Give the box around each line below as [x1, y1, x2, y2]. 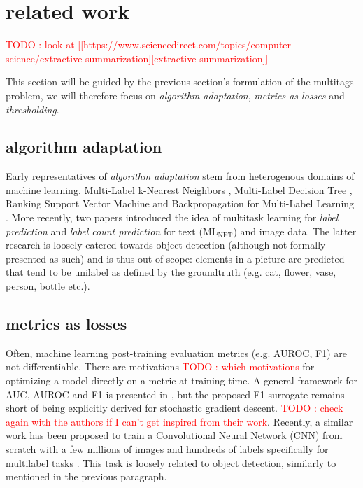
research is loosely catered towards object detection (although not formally [6, 237, 326, 252]
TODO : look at [6, 37, 75, 52]
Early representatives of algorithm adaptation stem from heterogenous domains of [6, 169, 355, 183]
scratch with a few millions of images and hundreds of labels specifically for [6, 442, 329, 456]
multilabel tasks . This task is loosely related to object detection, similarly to [6, 455, 336, 470]
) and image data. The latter [233, 223, 357, 238]
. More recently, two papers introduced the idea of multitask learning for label [6, 210, 339, 225]
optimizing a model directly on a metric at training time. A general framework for [6, 373, 358, 388]
